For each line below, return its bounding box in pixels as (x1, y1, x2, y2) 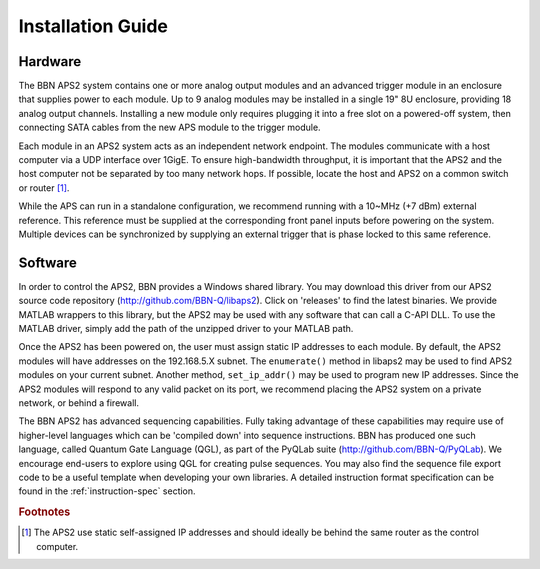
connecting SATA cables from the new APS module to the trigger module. (18, 121, 321, 134)
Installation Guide (18, 15, 169, 37)
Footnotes (18, 505, 71, 519)
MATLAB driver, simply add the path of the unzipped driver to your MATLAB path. (18, 323, 354, 335)
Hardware (18, 53, 82, 70)
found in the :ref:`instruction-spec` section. (18, 485, 196, 497)
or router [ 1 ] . (18, 181, 70, 194)
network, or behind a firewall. (18, 397, 140, 409)
